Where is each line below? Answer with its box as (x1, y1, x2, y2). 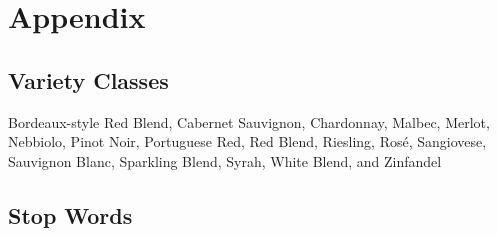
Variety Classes (8, 64, 169, 95)
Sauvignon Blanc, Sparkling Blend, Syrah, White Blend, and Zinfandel (8, 150, 442, 171)
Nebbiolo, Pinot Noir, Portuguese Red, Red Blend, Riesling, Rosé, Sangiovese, (8, 131, 487, 152)
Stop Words (8, 199, 133, 230)
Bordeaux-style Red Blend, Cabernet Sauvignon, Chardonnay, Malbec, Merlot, (8, 111, 490, 132)
